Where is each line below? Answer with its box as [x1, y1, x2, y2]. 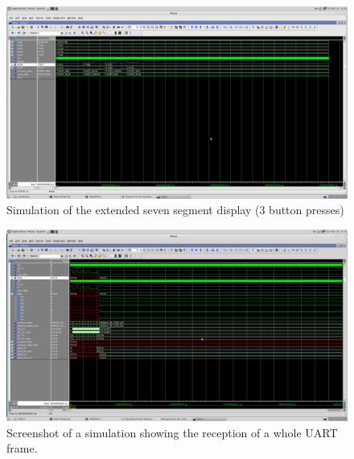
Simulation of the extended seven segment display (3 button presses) [6, 201, 344, 218]
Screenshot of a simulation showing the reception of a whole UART [6, 424, 338, 440]
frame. [6, 440, 38, 457]
